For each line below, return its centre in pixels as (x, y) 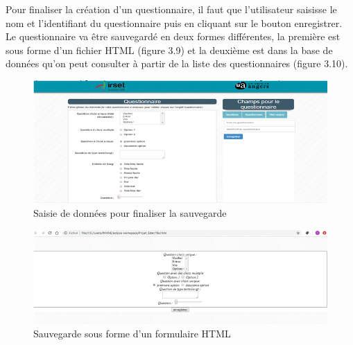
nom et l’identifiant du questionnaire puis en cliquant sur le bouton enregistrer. (174, 23)
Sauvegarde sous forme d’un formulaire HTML (132, 334)
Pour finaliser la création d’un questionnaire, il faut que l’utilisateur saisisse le (171, 9)
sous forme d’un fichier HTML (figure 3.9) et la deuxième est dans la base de (169, 50)
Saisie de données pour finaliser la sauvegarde (130, 212)
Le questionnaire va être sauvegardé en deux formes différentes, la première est (173, 36)
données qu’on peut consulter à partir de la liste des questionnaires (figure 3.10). (177, 63)
